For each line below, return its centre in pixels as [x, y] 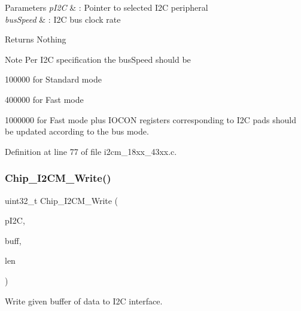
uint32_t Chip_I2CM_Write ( [62, 200]
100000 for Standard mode [53, 79]
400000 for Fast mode [44, 99]
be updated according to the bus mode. [77, 131]
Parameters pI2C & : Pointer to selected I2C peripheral [107, 7]
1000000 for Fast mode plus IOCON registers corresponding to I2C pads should [151, 119]
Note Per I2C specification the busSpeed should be [98, 59]
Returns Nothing [36, 39]
